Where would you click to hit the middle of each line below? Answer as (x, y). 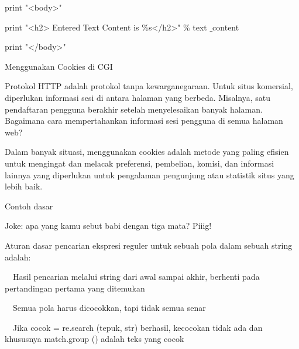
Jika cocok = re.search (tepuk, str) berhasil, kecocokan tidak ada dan (138, 327)
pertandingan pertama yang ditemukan (75, 288)
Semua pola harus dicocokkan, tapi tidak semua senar (109, 308)
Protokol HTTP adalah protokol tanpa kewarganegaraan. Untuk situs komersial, (149, 86)
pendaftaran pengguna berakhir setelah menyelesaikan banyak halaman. (134, 109)
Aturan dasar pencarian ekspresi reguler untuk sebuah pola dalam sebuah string (149, 245)
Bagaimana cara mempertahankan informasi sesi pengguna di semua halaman (144, 121)
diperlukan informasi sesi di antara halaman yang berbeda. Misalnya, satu (138, 97)
